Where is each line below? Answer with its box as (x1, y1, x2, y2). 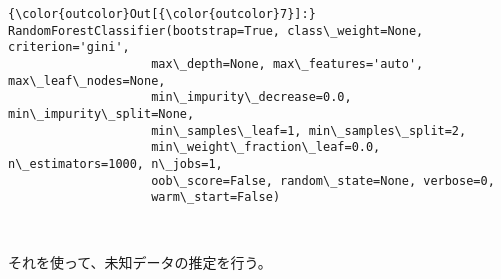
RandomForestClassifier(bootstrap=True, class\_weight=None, (8, 23, 424, 38)
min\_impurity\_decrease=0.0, (151, 90, 352, 105)
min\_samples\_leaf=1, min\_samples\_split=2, (151, 123, 467, 138)
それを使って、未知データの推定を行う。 (8, 252, 272, 273)
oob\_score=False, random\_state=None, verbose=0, (151, 173, 495, 188)
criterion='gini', (8, 40, 130, 55)
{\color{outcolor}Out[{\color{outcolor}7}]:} (8, 7, 316, 21)
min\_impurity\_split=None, (8, 106, 195, 121)
